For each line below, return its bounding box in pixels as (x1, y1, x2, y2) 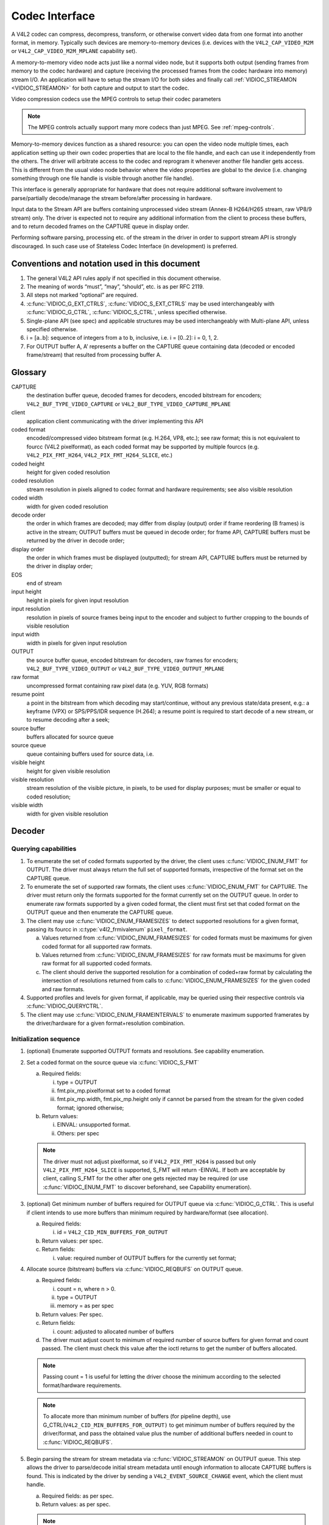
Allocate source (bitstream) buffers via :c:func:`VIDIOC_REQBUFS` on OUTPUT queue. (26, 1265, 243, 1272)
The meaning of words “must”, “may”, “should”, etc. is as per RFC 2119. (26, 283, 204, 290)
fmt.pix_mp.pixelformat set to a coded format (57, 1086, 171, 1094)
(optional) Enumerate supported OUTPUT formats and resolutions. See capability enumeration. (26, 1047, 265, 1055)
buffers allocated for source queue (26, 733, 114, 741)
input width (11, 631, 40, 638)
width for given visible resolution (26, 810, 109, 817)
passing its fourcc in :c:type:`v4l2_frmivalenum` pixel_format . (26, 925, 188, 933)
